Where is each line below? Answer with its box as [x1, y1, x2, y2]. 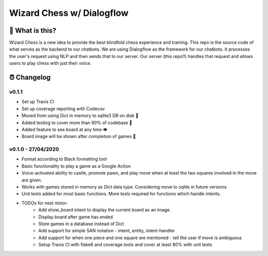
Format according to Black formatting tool [21, 156, 107, 162]
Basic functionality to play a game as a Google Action [21, 163, 131, 169]
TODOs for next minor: [21, 200, 68, 206]
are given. [21, 177, 42, 183]
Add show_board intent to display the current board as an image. [38, 207, 171, 213]
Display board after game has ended [38, 214, 113, 220]
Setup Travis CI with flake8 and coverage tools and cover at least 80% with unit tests [38, 242, 212, 248]
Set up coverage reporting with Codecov [21, 106, 105, 112]
